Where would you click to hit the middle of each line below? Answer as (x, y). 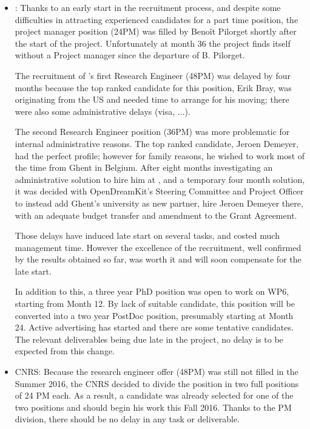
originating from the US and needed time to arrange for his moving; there (152, 99)
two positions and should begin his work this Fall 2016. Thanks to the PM (153, 407)
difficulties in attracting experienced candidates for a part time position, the (157, 19)
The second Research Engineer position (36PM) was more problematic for (152, 132)
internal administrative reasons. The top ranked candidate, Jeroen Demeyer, (157, 143)
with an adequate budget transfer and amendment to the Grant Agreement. (156, 215)
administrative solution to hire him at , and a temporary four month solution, (160, 179)
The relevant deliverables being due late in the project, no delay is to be (149, 339)
